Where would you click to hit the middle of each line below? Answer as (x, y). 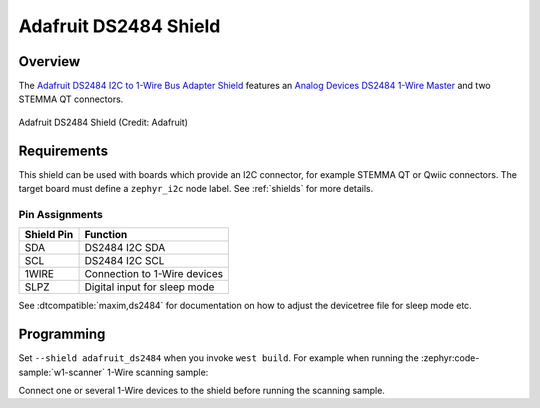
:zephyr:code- (450, 358)
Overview (49, 61)
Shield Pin (49, 235)
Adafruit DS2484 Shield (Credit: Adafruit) (103, 122)
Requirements (63, 150)
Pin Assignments (61, 214)
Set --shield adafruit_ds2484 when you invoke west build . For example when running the (218, 358)
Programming (62, 334)
